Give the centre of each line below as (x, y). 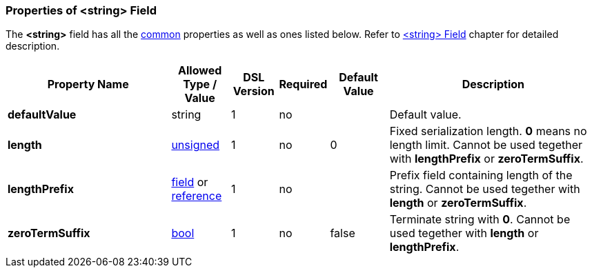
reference (197, 196)
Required (303, 84)
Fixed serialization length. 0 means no (488, 131)
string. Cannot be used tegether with (485, 189)
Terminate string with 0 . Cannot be (480, 220)
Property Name (88, 84)
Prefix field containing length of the (481, 175)
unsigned (196, 145)
